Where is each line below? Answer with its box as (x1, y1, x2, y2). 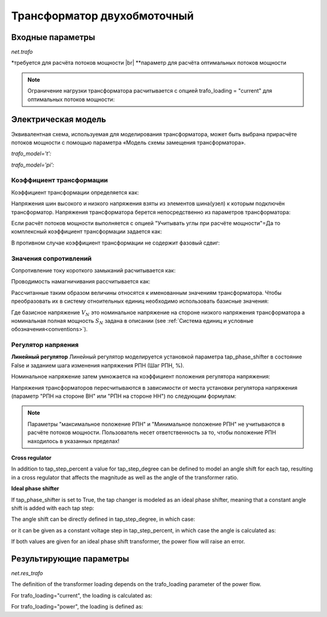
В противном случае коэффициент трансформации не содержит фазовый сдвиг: (11, 239, 220, 246)
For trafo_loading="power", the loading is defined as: (11, 603, 144, 610)
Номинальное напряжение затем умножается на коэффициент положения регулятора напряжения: (11, 373, 271, 380)
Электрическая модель (11, 114, 107, 125)
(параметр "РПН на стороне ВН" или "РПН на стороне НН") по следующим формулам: (11, 392, 236, 400)
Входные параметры (11, 32, 96, 42)
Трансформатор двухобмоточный (11, 9, 194, 22)
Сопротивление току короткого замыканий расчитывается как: (11, 266, 176, 274)
